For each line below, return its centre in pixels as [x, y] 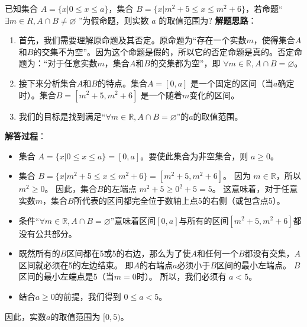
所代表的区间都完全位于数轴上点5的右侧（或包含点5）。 [179, 200]
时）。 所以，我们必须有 [181, 276]
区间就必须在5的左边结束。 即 [76, 265]
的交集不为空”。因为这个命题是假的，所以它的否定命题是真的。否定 [164, 51]
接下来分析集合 [48, 83]
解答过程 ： [25, 136]
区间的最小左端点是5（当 [66, 276]
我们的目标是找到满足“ [62, 116]
